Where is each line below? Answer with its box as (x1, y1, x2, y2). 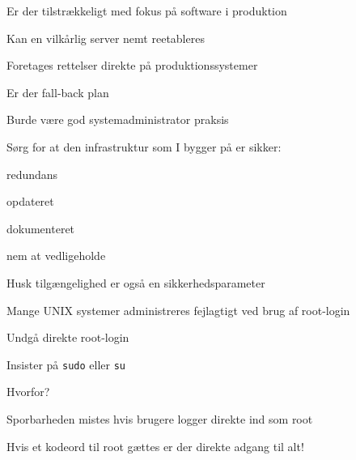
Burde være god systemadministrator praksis (6, 111, 229, 128)
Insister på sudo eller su (6, 356, 126, 373)
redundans (6, 165, 58, 182)
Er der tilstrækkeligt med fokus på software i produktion (6, 2, 287, 19)
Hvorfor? (6, 383, 50, 400)
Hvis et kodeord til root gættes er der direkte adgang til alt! (6, 437, 304, 454)
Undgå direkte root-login (6, 329, 129, 346)
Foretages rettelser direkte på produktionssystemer (6, 57, 258, 74)
